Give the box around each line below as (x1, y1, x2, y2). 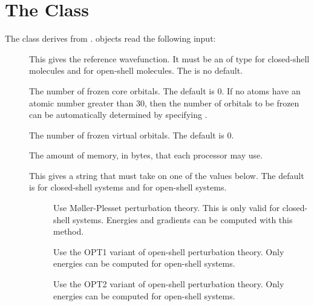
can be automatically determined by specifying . (29, 108, 208, 121)
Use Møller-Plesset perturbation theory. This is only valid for (53, 201, 280, 214)
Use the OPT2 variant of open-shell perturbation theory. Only (53, 278, 284, 290)
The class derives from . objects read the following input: (5, 32, 216, 45)
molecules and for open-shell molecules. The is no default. (29, 64, 243, 77)
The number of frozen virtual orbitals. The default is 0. (29, 128, 234, 141)
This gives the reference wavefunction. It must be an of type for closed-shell (29, 52, 310, 65)
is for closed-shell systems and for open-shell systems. (29, 181, 227, 194)
